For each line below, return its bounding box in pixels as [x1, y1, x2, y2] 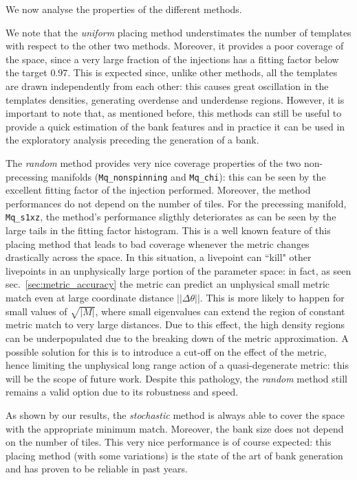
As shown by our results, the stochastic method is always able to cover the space [6, 407, 345, 422]
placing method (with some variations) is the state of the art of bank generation [6, 448, 343, 462]
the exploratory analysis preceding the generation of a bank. [6, 133, 259, 147]
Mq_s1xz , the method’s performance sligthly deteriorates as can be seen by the [6, 209, 336, 224]
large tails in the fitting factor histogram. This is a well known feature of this [6, 223, 331, 238]
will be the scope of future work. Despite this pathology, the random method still [6, 371, 347, 385]
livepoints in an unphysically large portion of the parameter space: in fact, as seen [6, 263, 351, 277]
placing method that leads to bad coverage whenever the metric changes [6, 236, 310, 251]
